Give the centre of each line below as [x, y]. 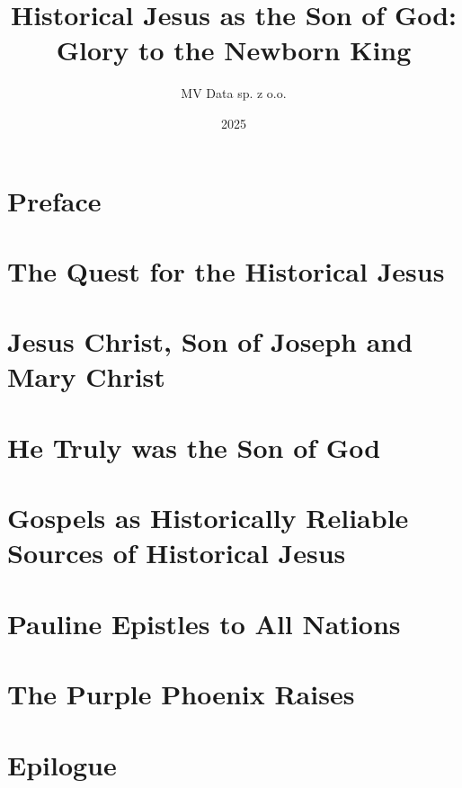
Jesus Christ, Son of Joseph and [210, 341]
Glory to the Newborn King [234, 50]
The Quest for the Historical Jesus [226, 270]
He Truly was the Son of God [194, 447]
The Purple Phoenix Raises [181, 694]
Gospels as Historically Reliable [208, 518]
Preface [54, 200]
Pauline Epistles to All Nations [204, 623]
